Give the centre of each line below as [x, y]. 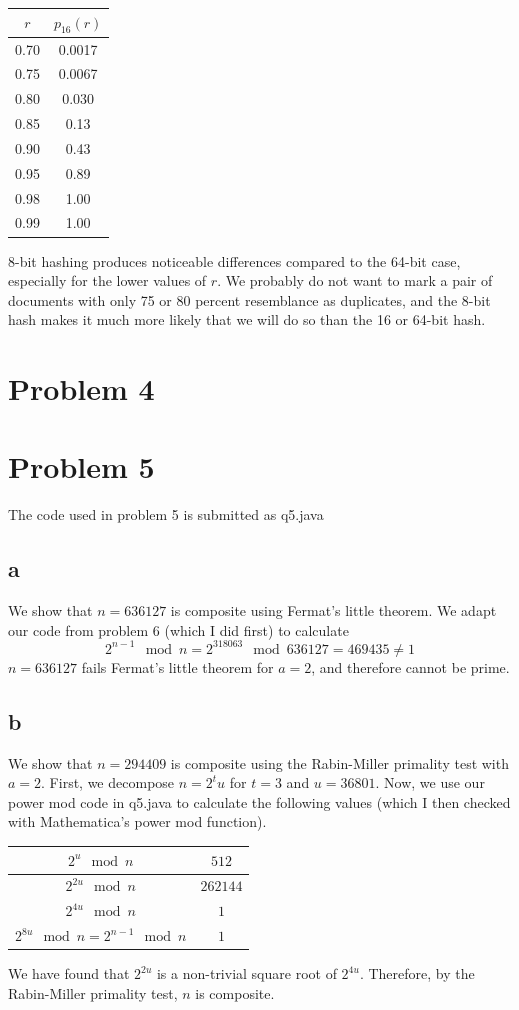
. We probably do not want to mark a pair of [355, 280]
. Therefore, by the [417, 973]
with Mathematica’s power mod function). [137, 821]
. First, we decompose [108, 782]
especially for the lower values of [107, 280]
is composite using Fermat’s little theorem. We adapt [333, 610]
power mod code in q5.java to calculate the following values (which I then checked [259, 801]
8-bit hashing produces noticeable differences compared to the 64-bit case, [234, 260]
